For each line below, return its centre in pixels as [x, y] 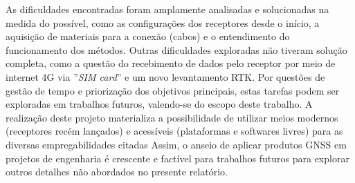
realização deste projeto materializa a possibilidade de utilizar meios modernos [172, 117]
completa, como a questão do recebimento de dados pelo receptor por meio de [171, 63]
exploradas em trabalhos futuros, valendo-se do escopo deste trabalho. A [159, 104]
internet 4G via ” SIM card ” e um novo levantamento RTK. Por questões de [165, 76]
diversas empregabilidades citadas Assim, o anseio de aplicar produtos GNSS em [176, 144]
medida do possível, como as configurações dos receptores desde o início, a [163, 22]
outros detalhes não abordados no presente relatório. [117, 172]
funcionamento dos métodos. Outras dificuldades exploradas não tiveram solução [176, 49]
